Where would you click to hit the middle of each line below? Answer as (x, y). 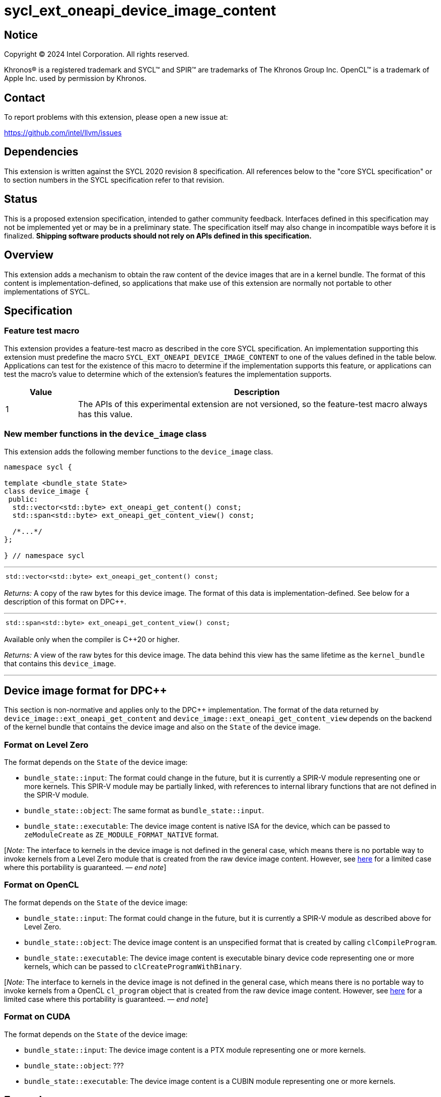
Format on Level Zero (46, 745)
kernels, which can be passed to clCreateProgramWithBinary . (133, 966)
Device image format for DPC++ (86, 690)
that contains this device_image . (60, 663)
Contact (25, 98)
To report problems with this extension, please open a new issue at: (116, 117)
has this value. (105, 414)
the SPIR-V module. (57, 795)
